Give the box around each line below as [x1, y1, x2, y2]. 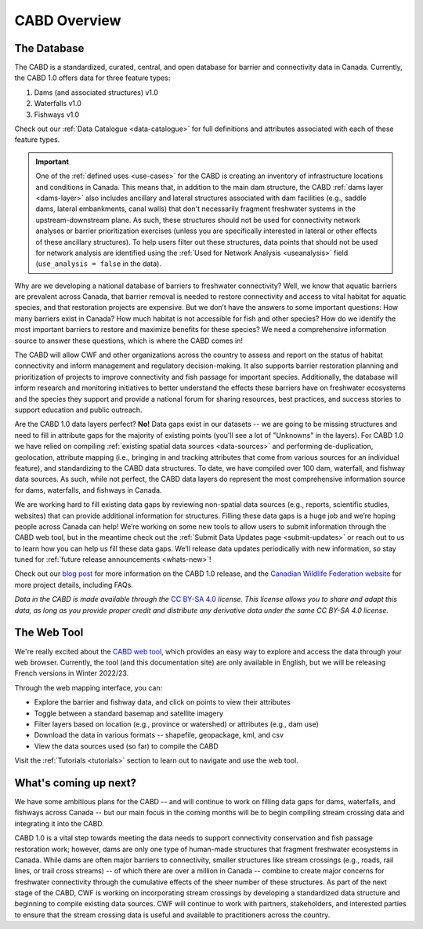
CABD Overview [14, 12, 121, 29]
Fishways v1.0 [34, 110, 80, 119]
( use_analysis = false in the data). [35, 259, 162, 268]
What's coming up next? [14, 776, 137, 789]
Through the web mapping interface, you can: [14, 683, 163, 692]
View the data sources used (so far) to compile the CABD [34, 741, 219, 751]
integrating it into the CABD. [14, 818, 105, 828]
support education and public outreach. [14, 405, 143, 414]
